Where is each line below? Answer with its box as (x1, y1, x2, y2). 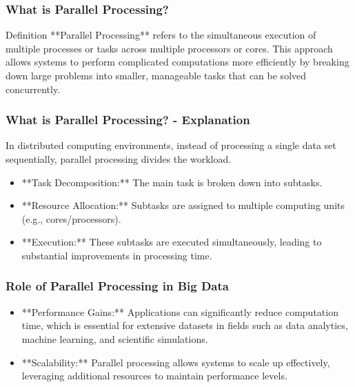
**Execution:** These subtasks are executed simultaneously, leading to (21, 235, 322, 249)
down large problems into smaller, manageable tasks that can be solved (6, 68, 307, 82)
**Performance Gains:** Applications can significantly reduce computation (21, 304, 338, 319)
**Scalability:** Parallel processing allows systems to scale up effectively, (21, 355, 330, 369)
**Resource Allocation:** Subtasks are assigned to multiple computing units (21, 198, 345, 212)
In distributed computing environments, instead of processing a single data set (6, 138, 336, 152)
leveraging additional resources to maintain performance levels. (21, 368, 287, 383)
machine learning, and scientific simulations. (21, 331, 208, 346)
